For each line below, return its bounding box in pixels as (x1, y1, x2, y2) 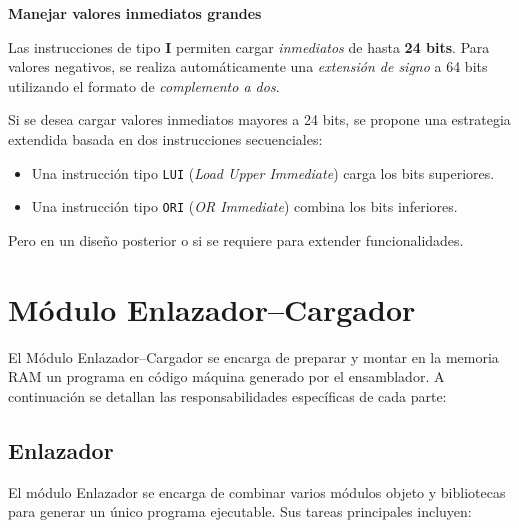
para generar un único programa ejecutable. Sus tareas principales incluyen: (8, 501, 472, 522)
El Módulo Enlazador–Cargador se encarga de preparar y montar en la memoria (8, 346, 499, 367)
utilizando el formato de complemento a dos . (8, 75, 280, 96)
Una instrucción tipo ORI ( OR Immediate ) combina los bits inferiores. (31, 196, 458, 217)
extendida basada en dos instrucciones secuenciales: (8, 128, 323, 149)
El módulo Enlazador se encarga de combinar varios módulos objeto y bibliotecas (8, 481, 506, 502)
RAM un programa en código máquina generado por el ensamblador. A (8, 366, 445, 387)
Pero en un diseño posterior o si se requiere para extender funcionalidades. (8, 229, 464, 250)
